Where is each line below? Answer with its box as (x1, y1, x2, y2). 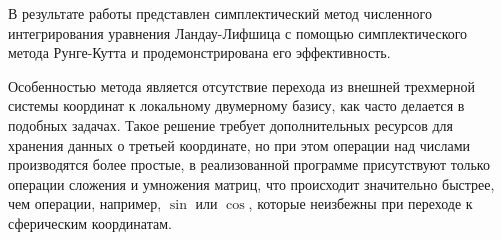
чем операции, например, (8, 193, 162, 214)
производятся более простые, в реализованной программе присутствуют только (8, 154, 490, 175)
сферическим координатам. (8, 212, 172, 233)
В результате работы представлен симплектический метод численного (8, 3, 432, 23)
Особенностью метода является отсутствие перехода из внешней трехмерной (8, 75, 475, 96)
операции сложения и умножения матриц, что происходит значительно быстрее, (8, 173, 495, 194)
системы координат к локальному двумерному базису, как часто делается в (8, 95, 465, 116)
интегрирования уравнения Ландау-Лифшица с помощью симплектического (8, 22, 468, 43)
